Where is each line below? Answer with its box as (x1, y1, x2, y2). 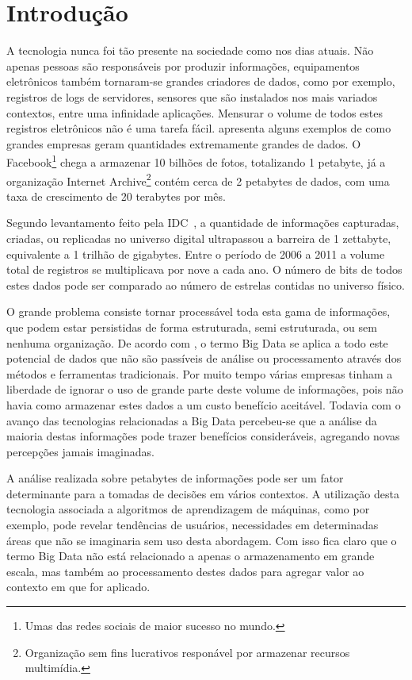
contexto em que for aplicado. (6, 578, 151, 595)
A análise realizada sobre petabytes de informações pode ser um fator (6, 470, 344, 486)
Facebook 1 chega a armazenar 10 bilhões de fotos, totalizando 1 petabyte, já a (6, 152, 386, 170)
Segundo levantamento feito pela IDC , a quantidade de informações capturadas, (6, 214, 399, 231)
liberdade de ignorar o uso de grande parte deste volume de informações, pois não (6, 381, 403, 398)
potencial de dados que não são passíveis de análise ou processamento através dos (6, 350, 402, 367)
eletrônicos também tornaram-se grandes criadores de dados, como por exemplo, (6, 73, 395, 90)
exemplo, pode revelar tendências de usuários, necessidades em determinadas (6, 517, 379, 533)
